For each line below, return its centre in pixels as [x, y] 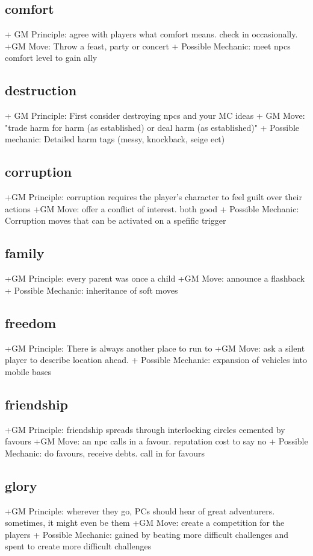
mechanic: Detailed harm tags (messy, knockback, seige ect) [115, 139]
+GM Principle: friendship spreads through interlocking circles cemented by [145, 429]
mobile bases [28, 371]
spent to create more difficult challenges [78, 546]
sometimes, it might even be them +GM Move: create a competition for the [145, 523]
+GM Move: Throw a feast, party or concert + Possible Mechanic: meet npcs [148, 46]
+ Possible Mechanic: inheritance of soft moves [91, 290]
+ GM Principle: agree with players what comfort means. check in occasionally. [151, 34]
